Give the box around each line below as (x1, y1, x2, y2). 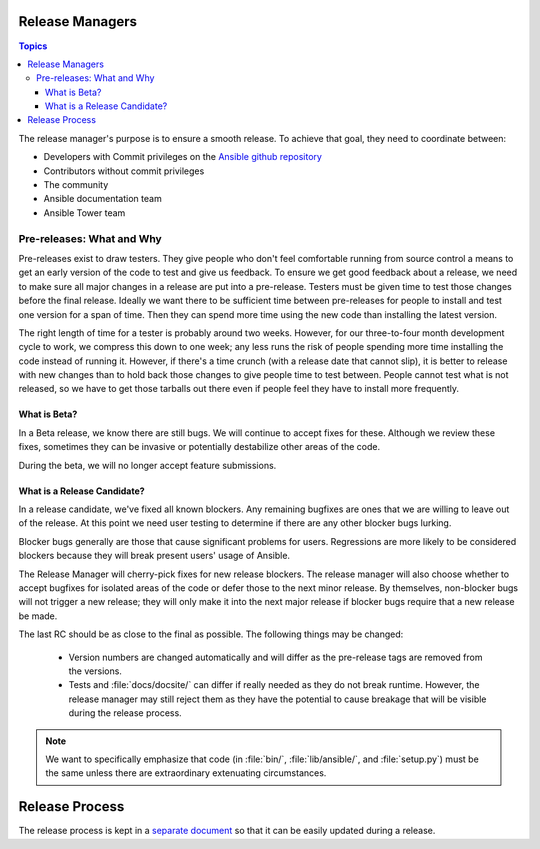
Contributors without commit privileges (43, 165, 205, 177)
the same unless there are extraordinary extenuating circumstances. (45, 767, 327, 779)
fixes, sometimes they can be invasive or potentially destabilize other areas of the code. (18, 441, 380, 453)
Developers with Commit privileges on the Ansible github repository (43, 151, 322, 163)
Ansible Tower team (43, 206, 126, 219)
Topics (18, 40, 48, 52)
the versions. (68, 665, 122, 677)
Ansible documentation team (43, 193, 162, 205)
